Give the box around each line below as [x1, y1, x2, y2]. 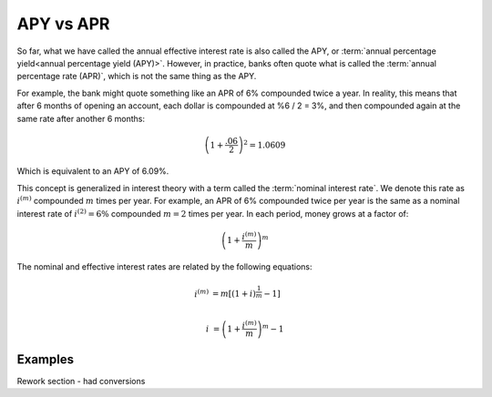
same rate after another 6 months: [16, 113, 146, 124]
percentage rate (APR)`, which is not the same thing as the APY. [16, 71, 257, 82]
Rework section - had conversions [16, 375, 146, 386]
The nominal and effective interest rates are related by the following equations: [16, 261, 313, 272]
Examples [16, 351, 75, 367]
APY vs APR [16, 14, 110, 34]
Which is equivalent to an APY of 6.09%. [16, 166, 169, 177]
